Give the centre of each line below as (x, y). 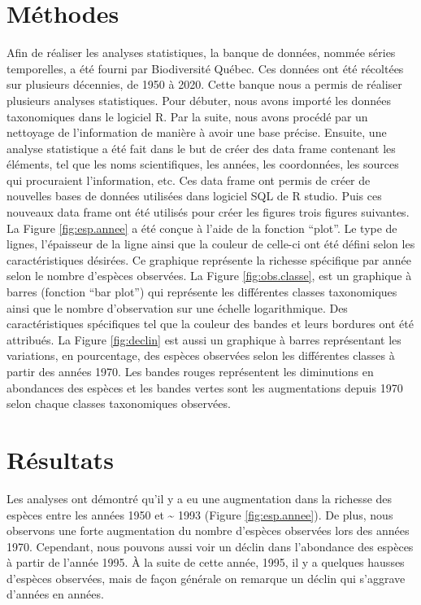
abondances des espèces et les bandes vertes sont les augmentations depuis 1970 (205, 387)
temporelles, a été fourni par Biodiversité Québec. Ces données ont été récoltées (205, 68)
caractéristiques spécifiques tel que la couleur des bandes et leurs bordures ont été (210, 324)
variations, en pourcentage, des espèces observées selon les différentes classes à (201, 355)
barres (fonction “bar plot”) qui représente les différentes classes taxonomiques (202, 292)
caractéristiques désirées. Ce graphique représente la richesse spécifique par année (209, 259)
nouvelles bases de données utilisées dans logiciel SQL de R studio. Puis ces (194, 196)
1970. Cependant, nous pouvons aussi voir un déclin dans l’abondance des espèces (210, 546)
